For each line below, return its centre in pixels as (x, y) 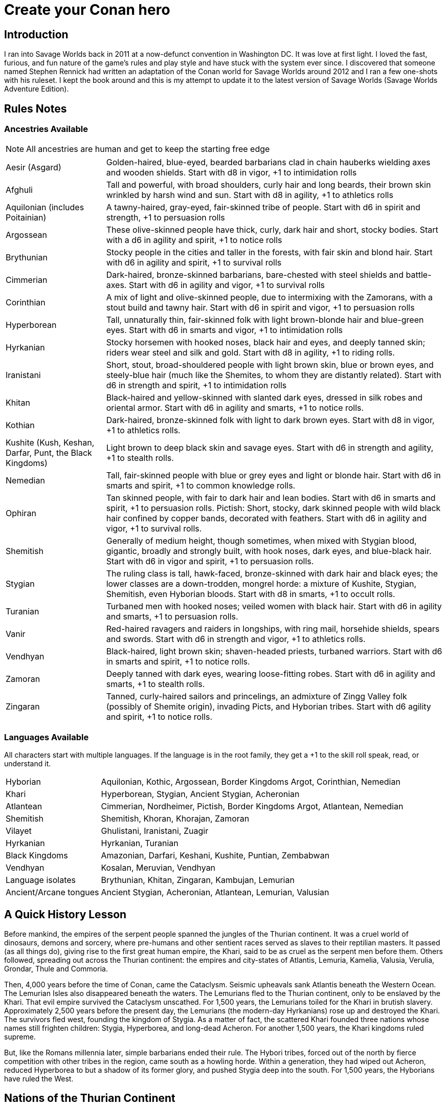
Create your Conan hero (87, 10)
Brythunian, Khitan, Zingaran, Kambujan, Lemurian (198, 880)
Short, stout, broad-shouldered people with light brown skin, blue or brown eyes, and (270, 365)
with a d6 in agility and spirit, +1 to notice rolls (194, 240)
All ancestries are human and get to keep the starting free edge (148, 149)
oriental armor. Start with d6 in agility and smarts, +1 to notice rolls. (235, 408)
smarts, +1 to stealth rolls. (155, 684)
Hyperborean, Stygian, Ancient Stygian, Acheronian (200, 794)
